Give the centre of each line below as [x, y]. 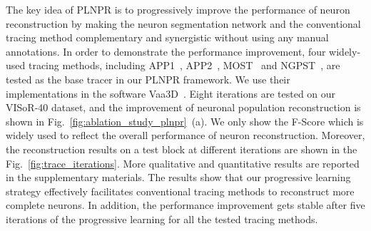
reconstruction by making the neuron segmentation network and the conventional [183, 23]
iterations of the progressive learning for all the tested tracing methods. [162, 219]
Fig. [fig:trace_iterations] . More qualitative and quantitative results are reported [183, 163]
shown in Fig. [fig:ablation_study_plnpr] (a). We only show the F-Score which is [185, 121]
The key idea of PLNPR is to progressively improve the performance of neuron [178, 9]
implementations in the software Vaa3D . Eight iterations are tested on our [171, 93]
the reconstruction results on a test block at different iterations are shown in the [182, 149]
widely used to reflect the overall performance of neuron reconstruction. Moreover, [185, 135]
